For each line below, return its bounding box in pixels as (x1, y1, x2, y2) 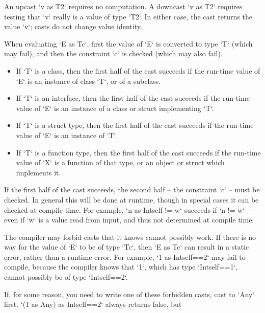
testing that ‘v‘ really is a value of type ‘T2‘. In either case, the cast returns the (4, 11, 253, 21)
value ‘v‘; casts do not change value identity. (4, 21, 142, 32)
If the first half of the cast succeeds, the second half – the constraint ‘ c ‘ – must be (4, 184, 260, 195)
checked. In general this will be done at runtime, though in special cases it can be (4, 194, 259, 205)
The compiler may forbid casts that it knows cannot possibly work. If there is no (4, 231, 256, 242)
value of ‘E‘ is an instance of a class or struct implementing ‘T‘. (16, 102, 214, 113)
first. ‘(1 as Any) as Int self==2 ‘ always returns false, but (4, 299, 182, 309)
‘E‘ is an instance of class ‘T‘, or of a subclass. (16, 75, 161, 86)
